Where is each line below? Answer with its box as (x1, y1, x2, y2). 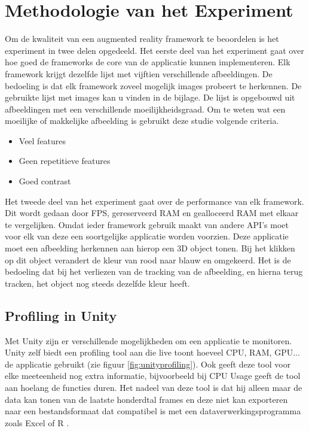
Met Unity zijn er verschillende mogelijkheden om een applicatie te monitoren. (5, 334, 292, 347)
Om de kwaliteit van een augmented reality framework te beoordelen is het (5, 32, 279, 45)
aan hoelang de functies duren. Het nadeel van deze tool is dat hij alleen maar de (5, 381, 302, 393)
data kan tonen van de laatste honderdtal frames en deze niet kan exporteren (5, 393, 288, 405)
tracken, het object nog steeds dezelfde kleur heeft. (5, 277, 190, 289)
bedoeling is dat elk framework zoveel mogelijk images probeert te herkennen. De (5, 79, 302, 92)
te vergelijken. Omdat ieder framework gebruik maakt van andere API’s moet (5, 218, 289, 230)
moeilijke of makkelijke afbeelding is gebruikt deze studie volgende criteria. (5, 114, 279, 127)
